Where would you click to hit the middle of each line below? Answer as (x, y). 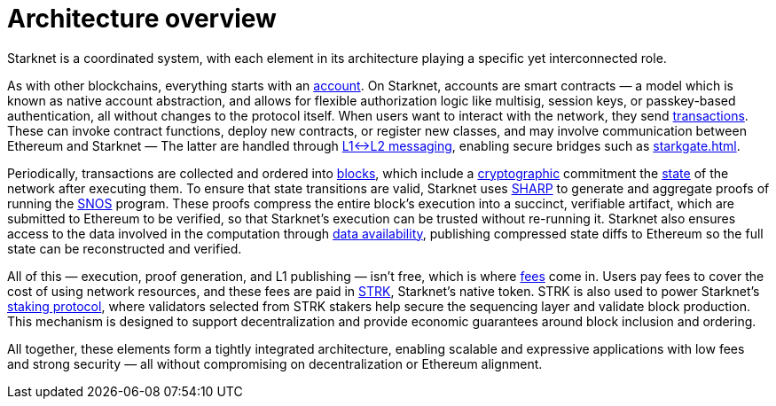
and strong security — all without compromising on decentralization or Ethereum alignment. (275, 363)
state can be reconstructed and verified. (125, 248)
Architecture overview (142, 19)
